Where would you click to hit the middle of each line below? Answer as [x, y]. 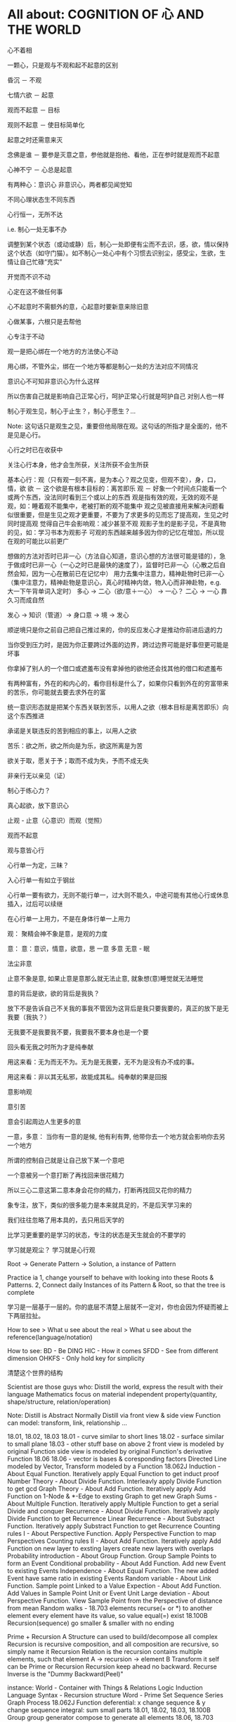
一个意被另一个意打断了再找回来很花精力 [66, 1175]
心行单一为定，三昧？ [38, 865]
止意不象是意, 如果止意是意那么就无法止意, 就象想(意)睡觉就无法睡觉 [105, 978]
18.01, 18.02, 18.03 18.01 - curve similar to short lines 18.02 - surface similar [116, 1436]
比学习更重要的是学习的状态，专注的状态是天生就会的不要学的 [97, 1234]
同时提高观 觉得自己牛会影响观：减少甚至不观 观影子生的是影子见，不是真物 [117, 523]
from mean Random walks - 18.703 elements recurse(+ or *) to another [110, 1608]
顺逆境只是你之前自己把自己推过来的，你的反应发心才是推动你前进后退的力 [115, 630]
